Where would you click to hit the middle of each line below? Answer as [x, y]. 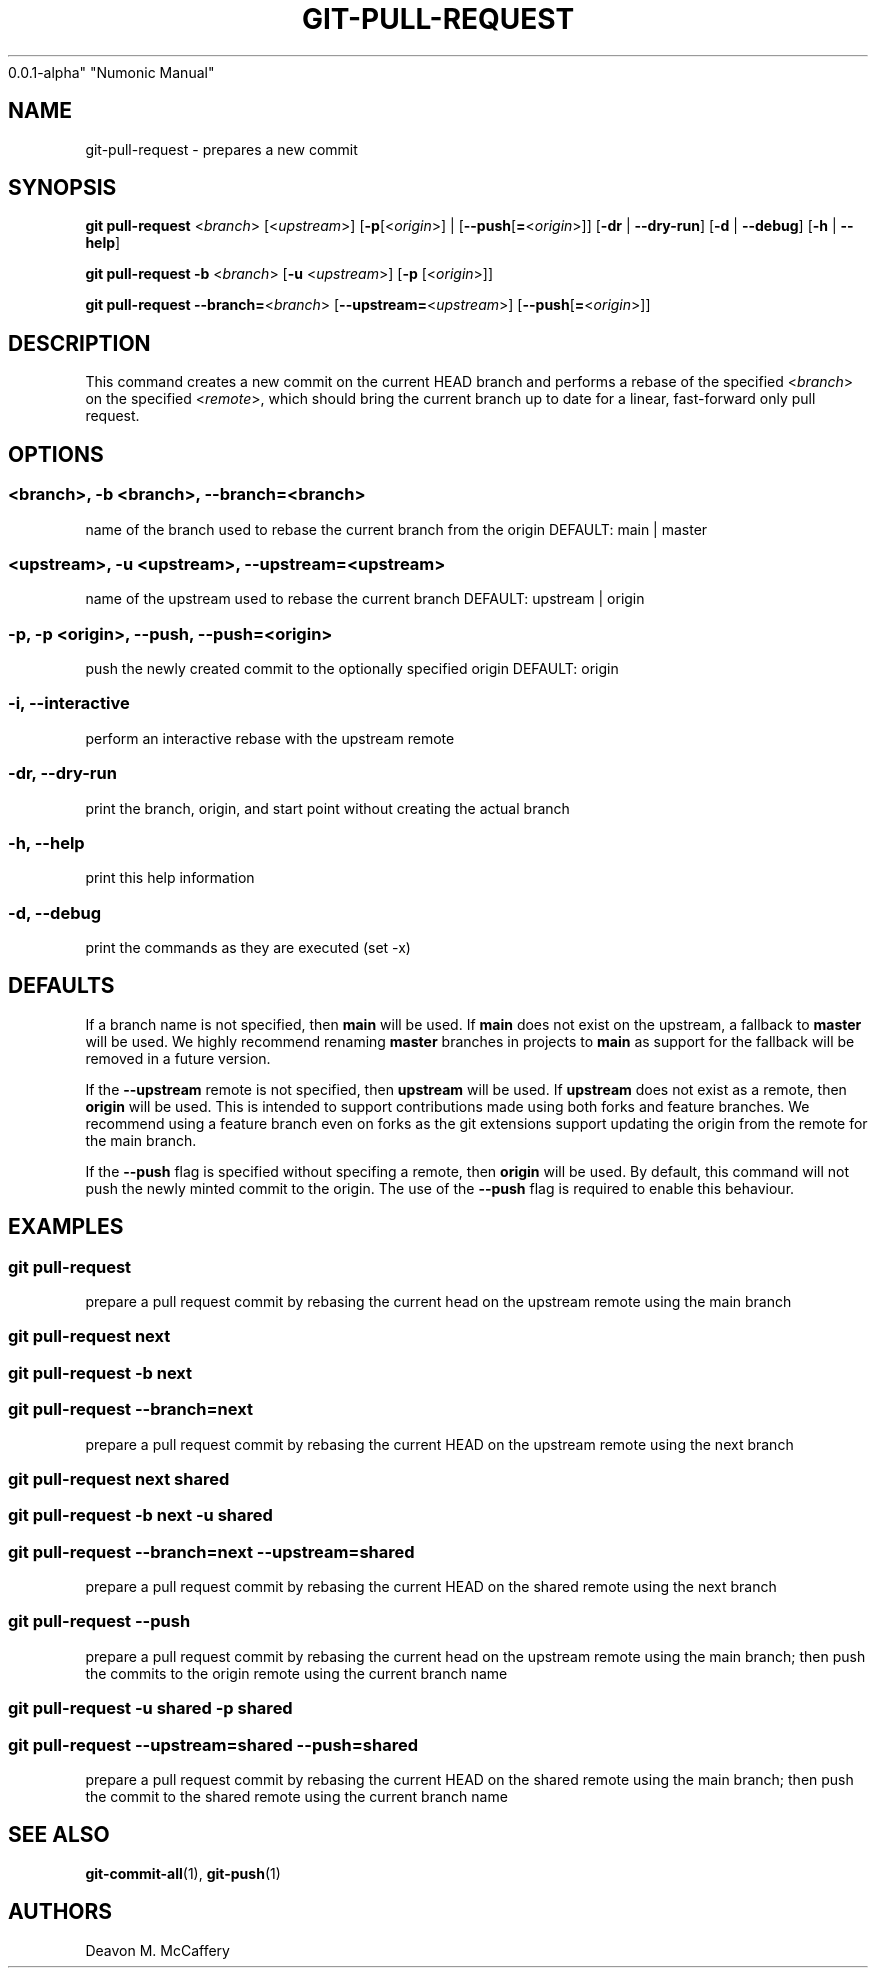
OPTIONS [56, 454]
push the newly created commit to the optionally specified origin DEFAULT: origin [352, 668]
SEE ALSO [59, 1835]
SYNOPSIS [62, 188]
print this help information [170, 878]
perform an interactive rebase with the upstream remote [270, 738]
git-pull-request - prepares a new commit [221, 149]
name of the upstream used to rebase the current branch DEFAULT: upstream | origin [365, 599]
